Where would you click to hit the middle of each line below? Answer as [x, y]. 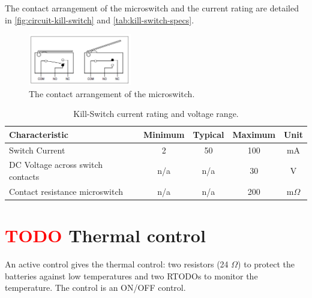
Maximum [254, 134]
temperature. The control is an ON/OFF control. [95, 288]
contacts [24, 177]
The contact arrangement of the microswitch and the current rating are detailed [152, 8]
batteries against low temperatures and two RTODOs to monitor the [131, 276]
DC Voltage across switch [56, 165]
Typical [208, 134]
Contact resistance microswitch [66, 191]
